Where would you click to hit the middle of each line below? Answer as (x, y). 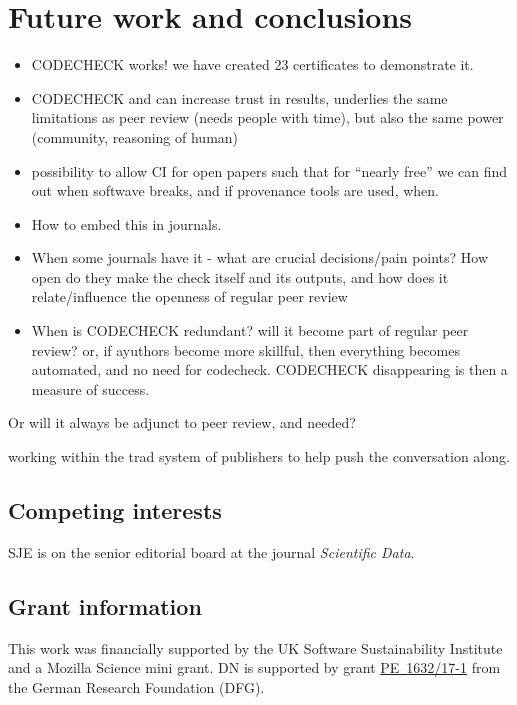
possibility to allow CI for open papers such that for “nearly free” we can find (269, 170)
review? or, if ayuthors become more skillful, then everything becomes (245, 349)
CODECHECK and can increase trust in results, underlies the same (239, 97)
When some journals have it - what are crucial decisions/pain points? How (260, 257)
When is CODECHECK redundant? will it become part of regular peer (250, 330)
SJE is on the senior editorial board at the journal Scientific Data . (211, 551)
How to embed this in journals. (126, 223)
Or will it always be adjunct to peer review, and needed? (182, 422)
